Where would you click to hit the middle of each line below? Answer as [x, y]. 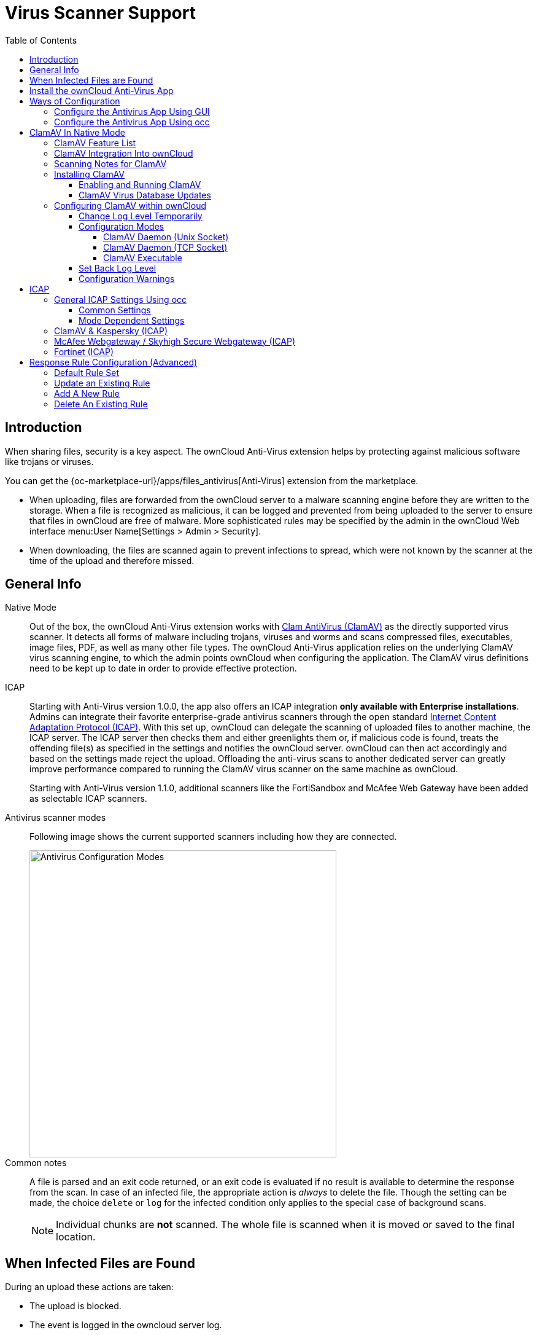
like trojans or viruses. [49, 461]
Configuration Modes [122, 226]
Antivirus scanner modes [56, 818]
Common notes [36, 1163]
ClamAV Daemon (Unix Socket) [166, 237]
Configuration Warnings [127, 278]
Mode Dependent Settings [132, 320]
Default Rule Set [87, 372]
